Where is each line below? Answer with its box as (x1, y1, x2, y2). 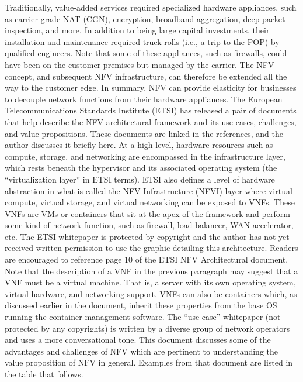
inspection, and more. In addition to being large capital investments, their (5, 24, 270, 36)
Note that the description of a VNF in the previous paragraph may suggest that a (5, 264, 298, 277)
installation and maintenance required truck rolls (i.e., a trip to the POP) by (5, 35, 280, 47)
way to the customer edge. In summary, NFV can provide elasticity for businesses (5, 81, 297, 94)
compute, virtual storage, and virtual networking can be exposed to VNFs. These (5, 196, 295, 208)
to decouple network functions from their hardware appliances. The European (5, 92, 283, 105)
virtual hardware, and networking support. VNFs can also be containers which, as (5, 287, 297, 300)
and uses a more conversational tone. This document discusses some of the (5, 333, 271, 346)
